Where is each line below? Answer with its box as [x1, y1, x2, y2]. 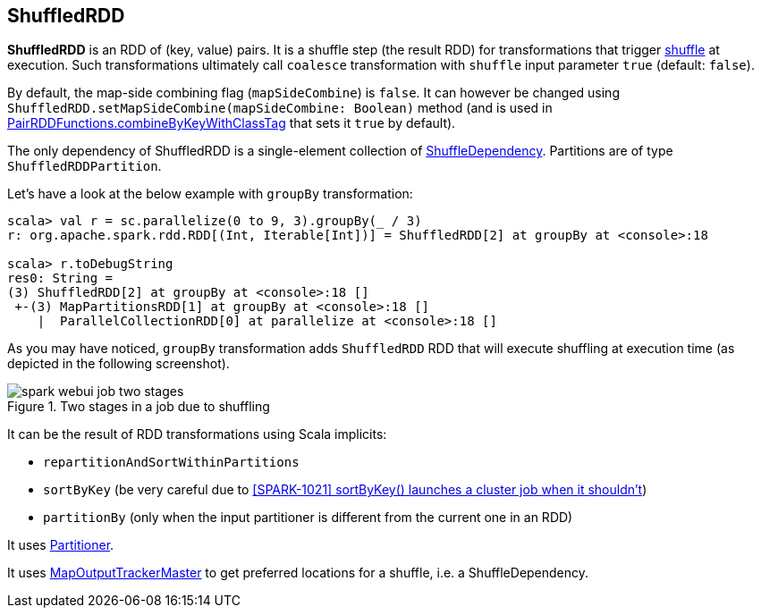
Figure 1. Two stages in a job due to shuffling [7, 399, 270, 415]
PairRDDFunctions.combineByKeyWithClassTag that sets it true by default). [7, 115, 456, 131]
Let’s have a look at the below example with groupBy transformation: [7, 186, 413, 202]
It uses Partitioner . [7, 537, 114, 553]
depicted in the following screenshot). [7, 356, 230, 372]
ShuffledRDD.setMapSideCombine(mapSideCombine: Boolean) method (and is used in [7, 100, 553, 116]
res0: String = [7, 271, 114, 286]
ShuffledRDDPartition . [7, 158, 162, 174]
